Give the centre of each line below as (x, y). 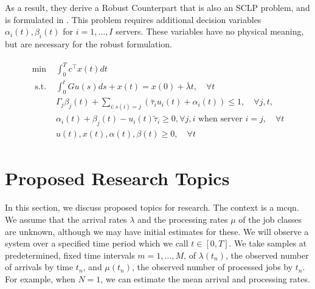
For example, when (40, 278)
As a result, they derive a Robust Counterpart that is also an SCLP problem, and (157, 7)
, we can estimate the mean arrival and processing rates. (205, 278)
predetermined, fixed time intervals (70, 255)
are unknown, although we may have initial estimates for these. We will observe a (157, 231)
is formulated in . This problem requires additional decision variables (133, 19)
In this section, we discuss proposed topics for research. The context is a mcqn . (152, 207)
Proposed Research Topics (117, 178)
